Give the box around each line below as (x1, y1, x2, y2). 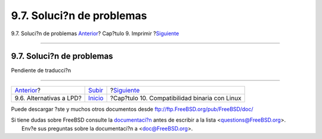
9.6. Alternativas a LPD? (14, 94, 82, 102)
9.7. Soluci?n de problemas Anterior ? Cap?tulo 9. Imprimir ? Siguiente (11, 30, 179, 37)
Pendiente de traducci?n (11, 67, 72, 74)
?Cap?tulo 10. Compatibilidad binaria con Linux (110, 94, 241, 102)
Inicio (88, 94, 104, 102)
